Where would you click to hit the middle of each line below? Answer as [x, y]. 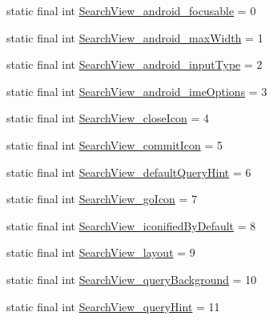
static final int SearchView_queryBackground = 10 [132, 279]
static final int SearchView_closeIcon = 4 [108, 118]
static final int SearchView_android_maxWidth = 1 [135, 37]
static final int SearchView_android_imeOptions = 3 [137, 91]
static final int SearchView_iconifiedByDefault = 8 [131, 225]
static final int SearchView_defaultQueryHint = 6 [129, 172]
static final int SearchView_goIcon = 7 [102, 199]
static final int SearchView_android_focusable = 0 [131, 10]
